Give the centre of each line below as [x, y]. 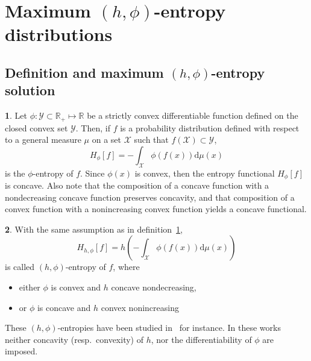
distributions [59, 34]
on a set [106, 140]
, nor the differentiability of [201, 339]
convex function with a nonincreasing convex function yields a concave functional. [156, 209]
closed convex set [36, 127]
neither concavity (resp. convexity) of [74, 339]
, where [126, 267]
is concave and [64, 307]
